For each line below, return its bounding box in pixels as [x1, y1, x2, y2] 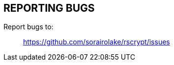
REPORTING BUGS [3, 2, 95, 14]
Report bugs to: [3, 22, 54, 31]
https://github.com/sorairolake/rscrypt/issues [23, 38, 170, 46]
